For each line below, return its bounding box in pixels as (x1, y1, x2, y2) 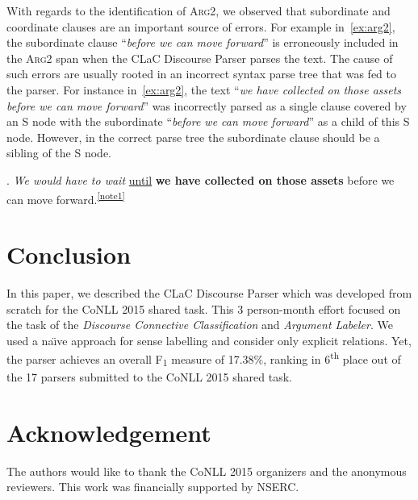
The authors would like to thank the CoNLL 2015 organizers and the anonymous (6, 462, 407, 479)
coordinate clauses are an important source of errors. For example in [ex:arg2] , (6, 18, 395, 35)
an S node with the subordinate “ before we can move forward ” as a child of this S (6, 113, 410, 130)
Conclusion (6, 237, 132, 270)
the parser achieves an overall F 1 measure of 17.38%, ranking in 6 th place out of (6, 348, 401, 369)
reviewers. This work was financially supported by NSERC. (6, 478, 299, 495)
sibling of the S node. (6, 144, 111, 161)
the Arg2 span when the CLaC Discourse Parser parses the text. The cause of (6, 49, 393, 66)
